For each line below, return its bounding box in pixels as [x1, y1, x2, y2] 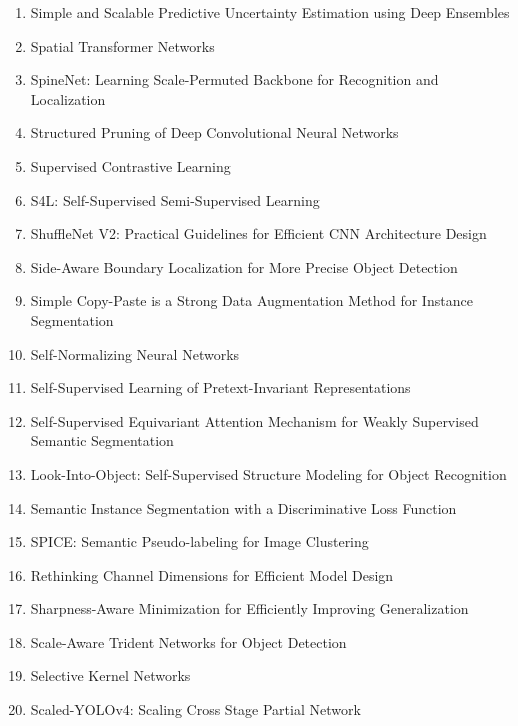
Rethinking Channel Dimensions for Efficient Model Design [30, 564, 394, 585]
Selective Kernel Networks [30, 665, 191, 686]
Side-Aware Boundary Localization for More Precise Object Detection [30, 256, 458, 277]
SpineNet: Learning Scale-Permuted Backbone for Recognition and [30, 69, 439, 90]
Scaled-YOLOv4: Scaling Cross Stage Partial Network [30, 699, 361, 720]
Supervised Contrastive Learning [30, 155, 231, 176]
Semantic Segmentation [30, 430, 174, 451]
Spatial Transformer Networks [30, 35, 215, 56]
